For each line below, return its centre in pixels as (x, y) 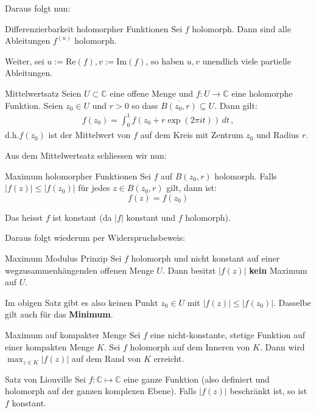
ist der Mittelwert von (90, 135)
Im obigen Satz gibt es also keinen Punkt (82, 302)
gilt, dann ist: (191, 188)
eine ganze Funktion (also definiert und (197, 379)
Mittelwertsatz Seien (43, 93)
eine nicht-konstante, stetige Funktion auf (228, 335)
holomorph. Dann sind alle (241, 28)
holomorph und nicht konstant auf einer (205, 258)
